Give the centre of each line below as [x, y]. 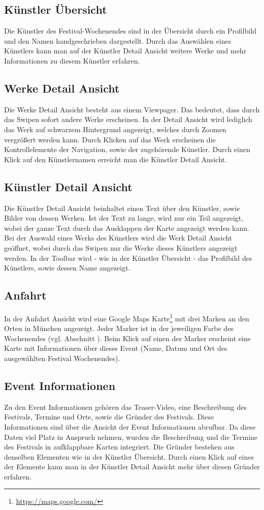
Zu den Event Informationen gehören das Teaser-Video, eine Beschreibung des [126, 407]
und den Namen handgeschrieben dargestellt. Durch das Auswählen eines [118, 40]
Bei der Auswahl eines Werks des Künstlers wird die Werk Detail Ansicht [118, 238]
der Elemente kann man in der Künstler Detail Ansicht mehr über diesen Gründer [132, 467]
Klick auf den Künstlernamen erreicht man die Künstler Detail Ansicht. [115, 159]
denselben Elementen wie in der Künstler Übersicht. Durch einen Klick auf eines [129, 456]
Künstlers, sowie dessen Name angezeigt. [67, 268]
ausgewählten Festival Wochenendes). [62, 358]
